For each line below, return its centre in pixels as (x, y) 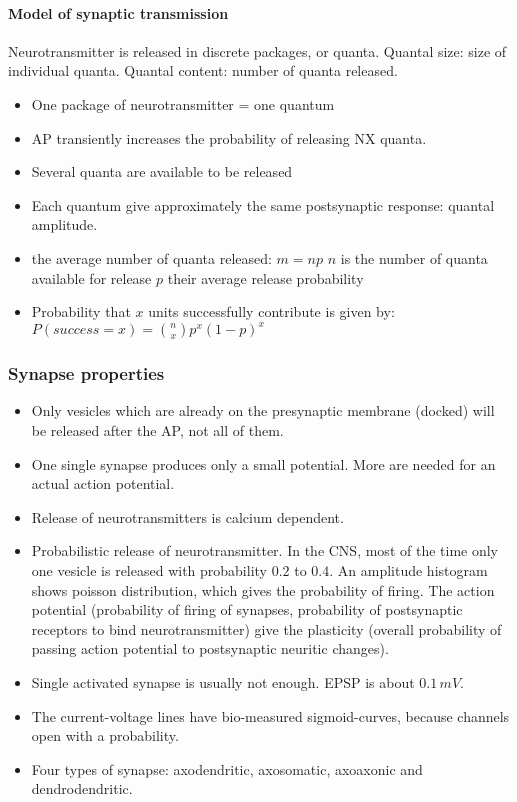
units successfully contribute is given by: (271, 311)
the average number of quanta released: (151, 257)
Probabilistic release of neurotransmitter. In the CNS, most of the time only (264, 550)
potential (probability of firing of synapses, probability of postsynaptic (247, 609)
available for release (91, 277)
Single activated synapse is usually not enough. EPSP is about (223, 681)
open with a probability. (105, 735)
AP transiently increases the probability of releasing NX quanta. (229, 137)
